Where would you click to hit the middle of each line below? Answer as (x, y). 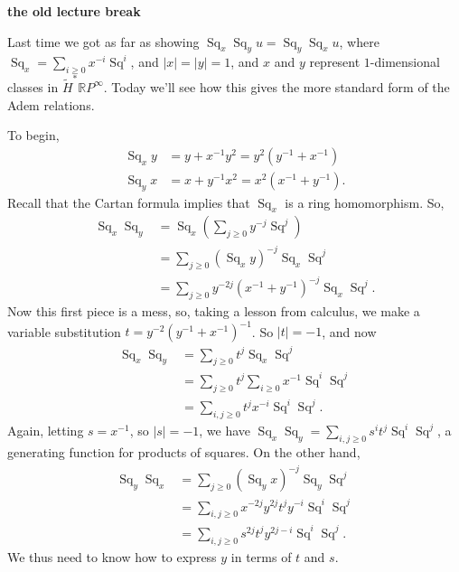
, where (359, 41)
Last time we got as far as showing (103, 41)
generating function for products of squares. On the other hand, (184, 451)
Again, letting (46, 431)
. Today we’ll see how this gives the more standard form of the (276, 86)
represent (335, 62)
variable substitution (64, 331)
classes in (33, 86)
